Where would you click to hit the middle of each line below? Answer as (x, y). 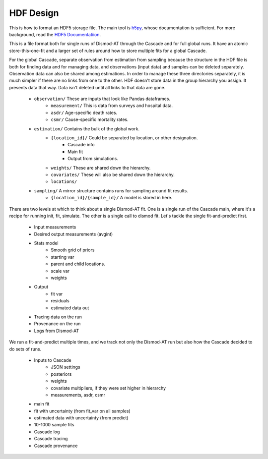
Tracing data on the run (58, 317)
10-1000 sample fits (54, 425)
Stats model (46, 243)
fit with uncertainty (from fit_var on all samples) (82, 411)
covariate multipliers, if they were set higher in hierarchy (108, 388)
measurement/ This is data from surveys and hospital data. (112, 106)
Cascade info (81, 145)
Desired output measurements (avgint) (73, 234)
